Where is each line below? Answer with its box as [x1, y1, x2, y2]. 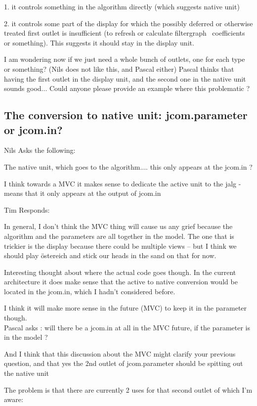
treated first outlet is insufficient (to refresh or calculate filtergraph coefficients [4, 28, 245, 38]
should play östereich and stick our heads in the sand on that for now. [4, 250, 216, 261]
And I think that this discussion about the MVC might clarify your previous [4, 348, 236, 359]
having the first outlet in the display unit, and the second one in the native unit [4, 73, 246, 84]
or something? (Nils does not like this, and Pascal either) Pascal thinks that [4, 63, 234, 74]
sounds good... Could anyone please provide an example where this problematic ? [4, 83, 250, 93]
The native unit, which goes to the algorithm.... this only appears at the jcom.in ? [4, 161, 253, 172]
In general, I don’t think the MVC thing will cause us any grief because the [4, 221, 233, 231]
